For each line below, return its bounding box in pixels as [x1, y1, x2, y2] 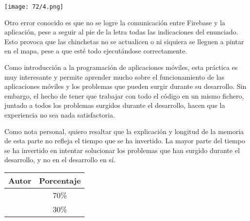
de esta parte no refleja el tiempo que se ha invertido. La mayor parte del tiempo [4, 136, 245, 146]
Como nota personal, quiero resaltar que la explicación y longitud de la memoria [4, 126, 244, 136]
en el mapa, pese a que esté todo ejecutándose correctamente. [4, 46, 187, 56]
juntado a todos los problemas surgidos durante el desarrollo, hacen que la [4, 100, 225, 110]
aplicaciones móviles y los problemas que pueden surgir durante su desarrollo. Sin [4, 81, 247, 91]
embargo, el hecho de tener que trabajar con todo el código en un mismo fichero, [4, 90, 244, 101]
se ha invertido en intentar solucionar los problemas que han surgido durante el [4, 145, 240, 155]
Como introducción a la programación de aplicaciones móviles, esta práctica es [4, 62, 238, 72]
